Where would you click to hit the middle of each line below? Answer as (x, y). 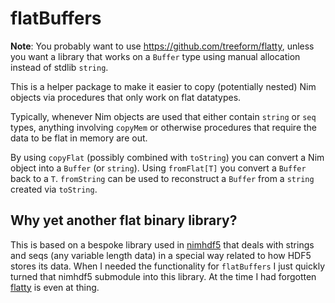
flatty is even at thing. (55, 287)
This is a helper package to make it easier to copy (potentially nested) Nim (163, 86)
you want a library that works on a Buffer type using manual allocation (155, 56)
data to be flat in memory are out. (79, 138)
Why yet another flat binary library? (124, 220)
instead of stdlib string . (59, 67)
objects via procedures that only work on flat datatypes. (126, 97)
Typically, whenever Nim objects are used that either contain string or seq (163, 116)
